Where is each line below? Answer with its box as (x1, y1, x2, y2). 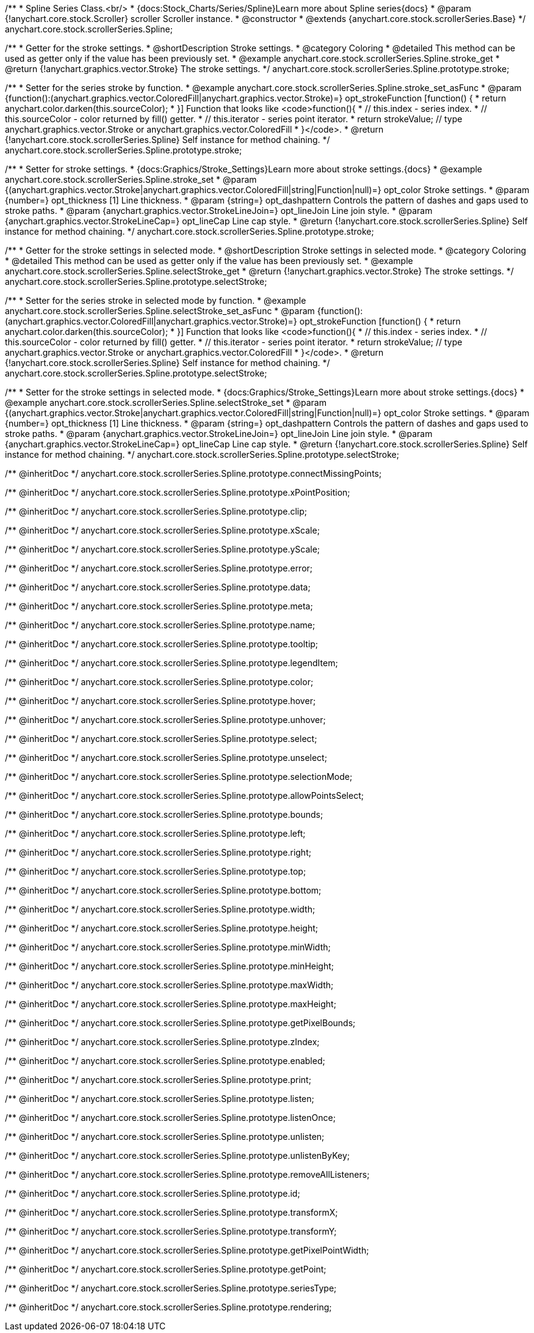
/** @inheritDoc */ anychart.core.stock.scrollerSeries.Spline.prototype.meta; (5, 601, 313, 611)
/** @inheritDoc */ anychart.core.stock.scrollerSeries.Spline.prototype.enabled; (5, 1056, 325, 1066)
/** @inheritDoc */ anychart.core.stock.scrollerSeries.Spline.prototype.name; (5, 620, 316, 630)
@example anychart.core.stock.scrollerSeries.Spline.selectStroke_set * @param (5, 397, 327, 408)
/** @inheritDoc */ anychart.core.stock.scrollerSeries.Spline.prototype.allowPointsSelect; (5, 790, 364, 801)
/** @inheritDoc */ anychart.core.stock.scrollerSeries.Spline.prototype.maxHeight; (5, 999, 336, 1009)
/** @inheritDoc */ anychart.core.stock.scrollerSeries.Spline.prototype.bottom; (5, 885, 322, 895)
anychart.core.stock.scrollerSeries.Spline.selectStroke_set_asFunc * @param (5, 306, 315, 316)
